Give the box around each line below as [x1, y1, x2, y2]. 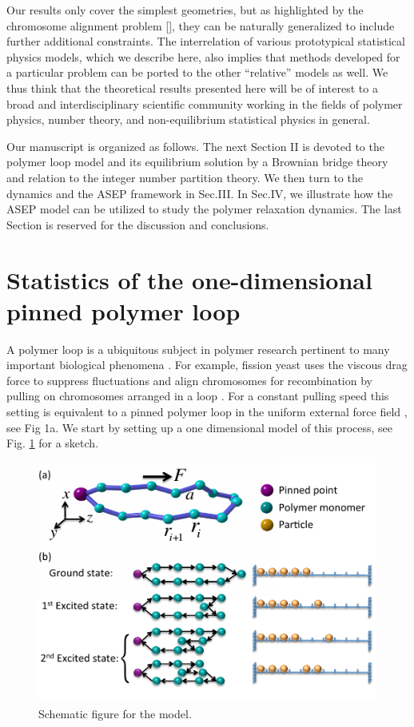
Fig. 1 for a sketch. [6, 435, 99, 451]
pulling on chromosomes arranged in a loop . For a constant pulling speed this [6, 387, 389, 404]
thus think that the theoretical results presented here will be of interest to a [6, 79, 378, 96]
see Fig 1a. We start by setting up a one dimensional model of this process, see [6, 419, 393, 435]
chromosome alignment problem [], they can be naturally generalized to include [6, 17, 395, 34]
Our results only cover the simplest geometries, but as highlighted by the [6, 2, 364, 18]
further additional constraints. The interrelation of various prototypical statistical [6, 33, 405, 50]
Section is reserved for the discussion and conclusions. [6, 216, 269, 232]
